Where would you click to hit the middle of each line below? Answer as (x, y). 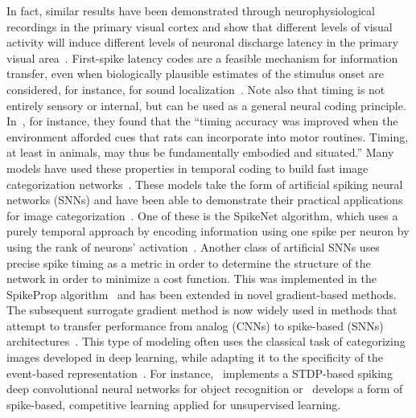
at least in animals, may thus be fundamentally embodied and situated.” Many (200, 152)
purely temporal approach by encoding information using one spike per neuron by (208, 231)
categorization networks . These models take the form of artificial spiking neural (205, 184)
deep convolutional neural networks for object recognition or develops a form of (205, 389)
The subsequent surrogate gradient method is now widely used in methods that (202, 310)
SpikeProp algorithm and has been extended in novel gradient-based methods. (202, 294)
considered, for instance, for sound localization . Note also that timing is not (196, 89)
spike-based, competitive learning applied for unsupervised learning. (174, 404)
